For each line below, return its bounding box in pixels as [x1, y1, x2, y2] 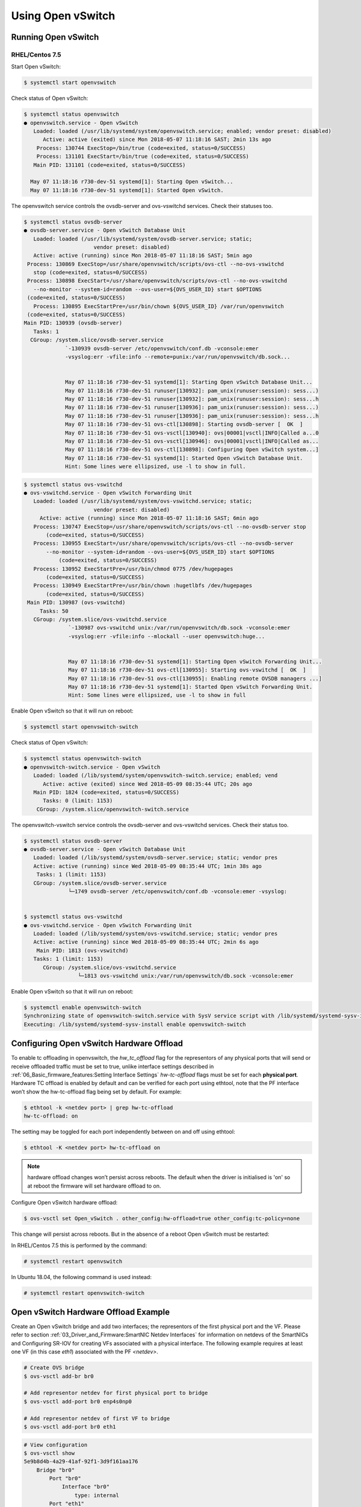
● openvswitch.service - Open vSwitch [23, 119, 138, 126]
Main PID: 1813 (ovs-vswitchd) [36, 947, 129, 954]
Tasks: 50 [39, 608, 69, 614]
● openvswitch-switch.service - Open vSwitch [23, 763, 161, 770]
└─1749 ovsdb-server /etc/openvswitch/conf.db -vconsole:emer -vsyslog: [68, 888, 288, 895]
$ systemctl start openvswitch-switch [23, 723, 138, 731]
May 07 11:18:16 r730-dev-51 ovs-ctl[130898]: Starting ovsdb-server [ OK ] [65, 421, 303, 428]
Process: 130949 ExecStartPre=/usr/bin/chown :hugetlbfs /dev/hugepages [33, 582, 253, 589]
